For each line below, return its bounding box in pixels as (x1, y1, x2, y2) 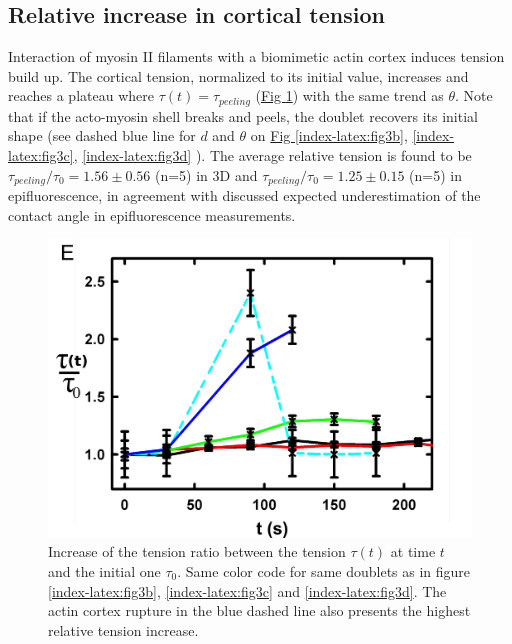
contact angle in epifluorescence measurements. (8, 204, 296, 225)
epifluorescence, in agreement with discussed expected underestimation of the (8, 185, 481, 206)
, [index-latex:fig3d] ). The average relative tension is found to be (73, 145, 472, 166)
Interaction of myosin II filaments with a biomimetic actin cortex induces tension (8, 46, 505, 67)
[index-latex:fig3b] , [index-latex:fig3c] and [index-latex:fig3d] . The (48, 580, 447, 601)
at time (390, 541, 436, 562)
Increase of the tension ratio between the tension (48, 541, 346, 562)
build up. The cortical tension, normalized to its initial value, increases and (8, 65, 469, 86)
